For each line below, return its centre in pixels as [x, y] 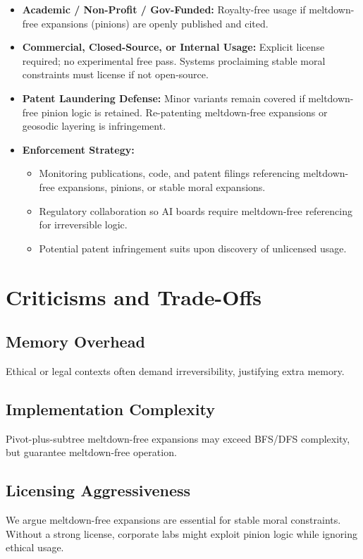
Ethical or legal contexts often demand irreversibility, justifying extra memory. [175, 370]
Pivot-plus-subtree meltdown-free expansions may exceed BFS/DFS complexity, [178, 438]
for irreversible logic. [83, 225]
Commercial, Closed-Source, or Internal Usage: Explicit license [173, 47]
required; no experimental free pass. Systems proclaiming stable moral [174, 60]
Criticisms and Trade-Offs [134, 296]
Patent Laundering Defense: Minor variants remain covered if [164, 98]
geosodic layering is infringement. [94, 126]
